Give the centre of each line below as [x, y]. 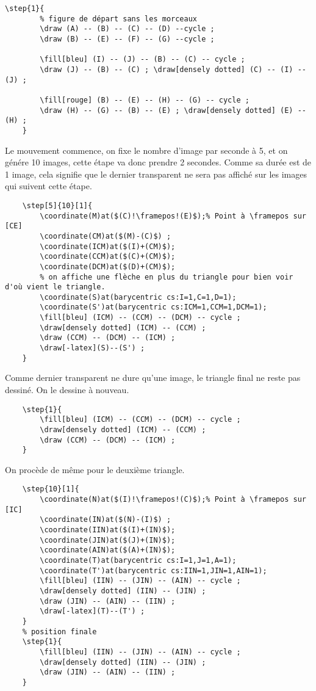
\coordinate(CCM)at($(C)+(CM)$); [108, 257]
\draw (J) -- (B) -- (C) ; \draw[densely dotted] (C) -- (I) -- [173, 69]
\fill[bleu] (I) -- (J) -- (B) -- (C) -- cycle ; [142, 60]
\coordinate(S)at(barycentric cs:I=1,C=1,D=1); [138, 297]
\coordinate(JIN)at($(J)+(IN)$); [108, 540]
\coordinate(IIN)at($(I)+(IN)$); [108, 530]
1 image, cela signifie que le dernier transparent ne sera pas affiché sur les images [156, 174]
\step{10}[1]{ [51, 489]
